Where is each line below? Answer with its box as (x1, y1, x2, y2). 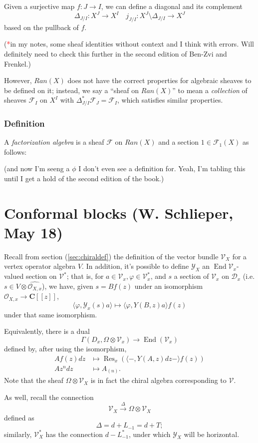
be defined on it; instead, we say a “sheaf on (4, 85, 139, 95)
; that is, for (66, 271, 104, 281)
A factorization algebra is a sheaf (4, 137, 104, 147)
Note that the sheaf (4, 375, 64, 385)
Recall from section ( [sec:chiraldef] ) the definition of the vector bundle (4, 251, 219, 261)
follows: (4, 146, 27, 157)
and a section (158, 137, 199, 147)
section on (25, 271, 57, 281)
